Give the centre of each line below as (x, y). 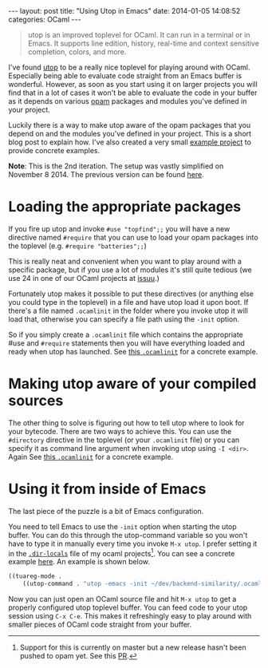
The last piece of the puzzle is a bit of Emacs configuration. (106, 511)
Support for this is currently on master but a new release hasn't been (133, 647)
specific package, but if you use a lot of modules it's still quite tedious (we (130, 270)
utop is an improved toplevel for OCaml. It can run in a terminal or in (139, 35)
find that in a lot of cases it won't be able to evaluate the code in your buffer (133, 93)
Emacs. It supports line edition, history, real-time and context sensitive (143, 43)
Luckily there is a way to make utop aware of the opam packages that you (130, 125)
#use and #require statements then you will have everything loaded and (127, 343)
